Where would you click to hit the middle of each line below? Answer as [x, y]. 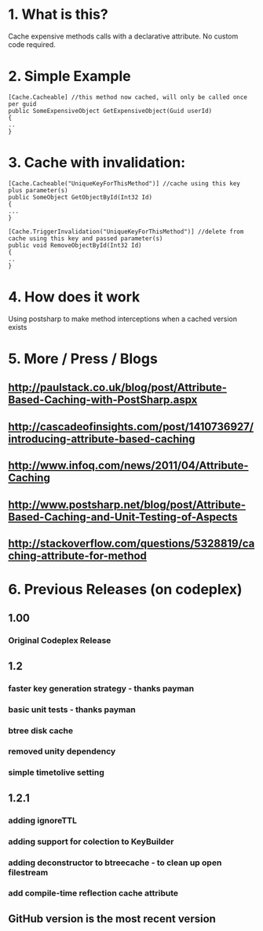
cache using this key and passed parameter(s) [86, 238]
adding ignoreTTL [42, 820]
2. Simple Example [69, 77]
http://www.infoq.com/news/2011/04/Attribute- [128, 466]
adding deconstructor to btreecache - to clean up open [115, 863]
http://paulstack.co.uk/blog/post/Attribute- [118, 387]
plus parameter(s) [38, 190]
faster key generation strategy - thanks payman [101, 688]
